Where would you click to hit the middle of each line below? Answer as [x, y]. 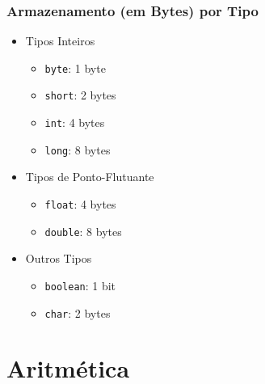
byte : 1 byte [75, 68]
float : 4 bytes [80, 204]
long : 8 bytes [78, 149]
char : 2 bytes [78, 312]
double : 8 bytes [83, 231]
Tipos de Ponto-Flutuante [90, 177]
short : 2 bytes [80, 95]
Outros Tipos [59, 258]
